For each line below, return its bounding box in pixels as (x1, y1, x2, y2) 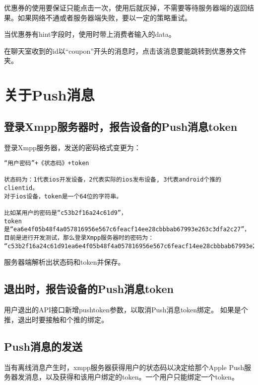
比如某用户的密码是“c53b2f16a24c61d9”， (4, 209, 127, 217)
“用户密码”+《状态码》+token (4, 160, 89, 167)
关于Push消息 (4, 85, 95, 105)
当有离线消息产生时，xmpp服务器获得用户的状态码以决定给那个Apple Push (4, 362, 245, 372)
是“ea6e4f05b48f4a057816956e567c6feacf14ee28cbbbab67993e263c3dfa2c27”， (4, 226, 251, 233)
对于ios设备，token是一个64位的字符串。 (4, 192, 123, 200)
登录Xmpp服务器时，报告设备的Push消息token (4, 118, 238, 134)
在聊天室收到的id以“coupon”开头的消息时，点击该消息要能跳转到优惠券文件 (4, 45, 247, 56)
